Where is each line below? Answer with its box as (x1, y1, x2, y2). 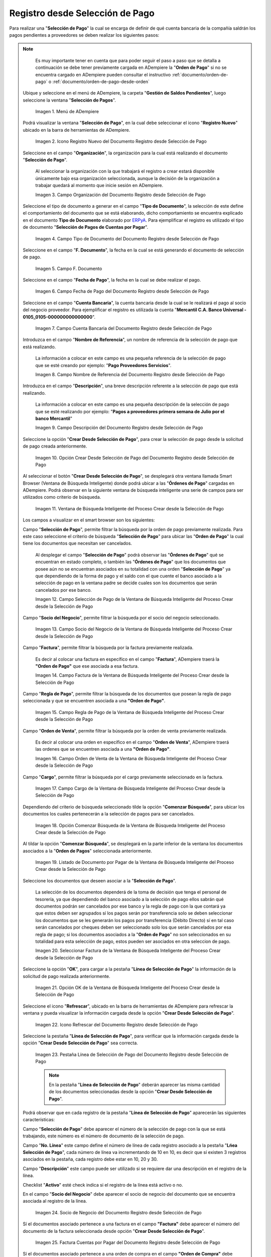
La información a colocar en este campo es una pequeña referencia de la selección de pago (35, 355, 226, 362)
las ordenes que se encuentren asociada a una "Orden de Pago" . (35, 746, 171, 752)
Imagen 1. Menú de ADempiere (35, 109, 99, 115)
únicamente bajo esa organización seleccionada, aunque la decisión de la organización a (35, 175, 220, 181)
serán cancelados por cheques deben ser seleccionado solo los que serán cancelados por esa (35, 924, 232, 930)
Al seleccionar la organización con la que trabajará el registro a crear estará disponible (35, 168, 215, 174)
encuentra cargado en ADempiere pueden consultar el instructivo (35, 71, 171, 77)
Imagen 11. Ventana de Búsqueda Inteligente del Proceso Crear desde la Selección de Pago (35, 505, 224, 511)
